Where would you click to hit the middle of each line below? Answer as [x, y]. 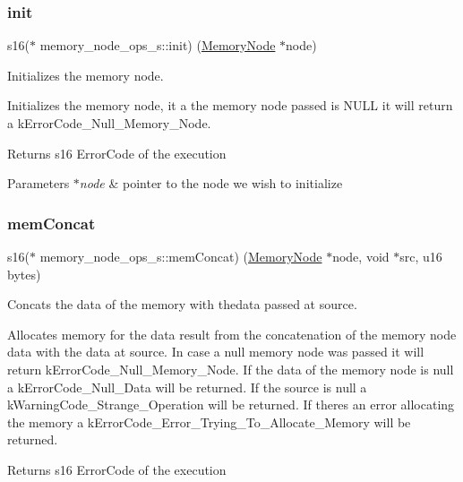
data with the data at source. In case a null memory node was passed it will [216, 352]
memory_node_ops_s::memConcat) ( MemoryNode [181, 256]
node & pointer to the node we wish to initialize [211, 183]
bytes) [24, 274]
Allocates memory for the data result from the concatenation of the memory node [232, 334]
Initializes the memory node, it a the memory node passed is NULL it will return [230, 105]
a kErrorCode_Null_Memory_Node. [109, 123]
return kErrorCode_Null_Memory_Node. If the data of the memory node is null [231, 369]
